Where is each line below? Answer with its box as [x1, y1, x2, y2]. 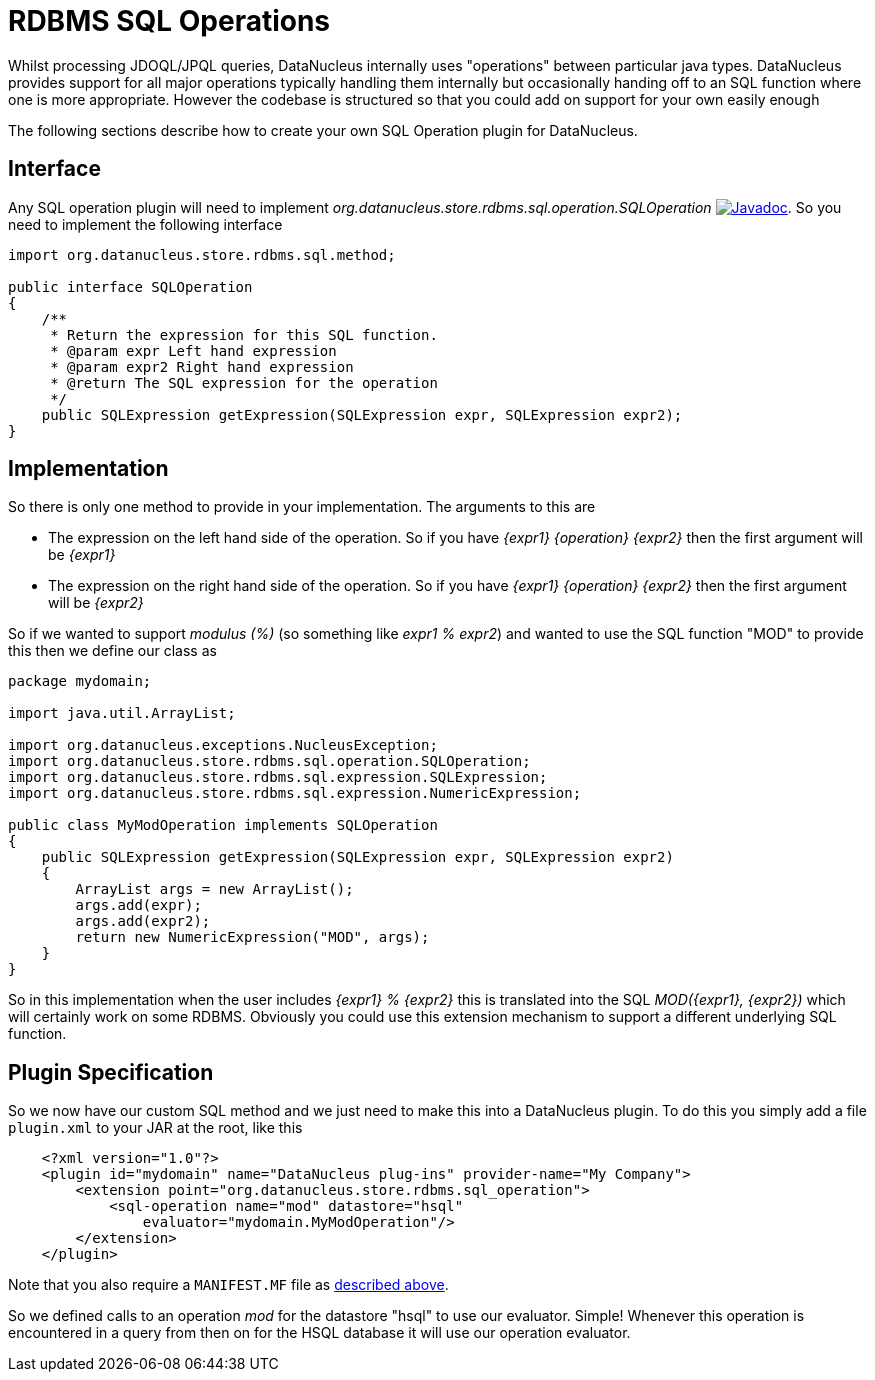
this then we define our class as [8, 642, 217, 660]
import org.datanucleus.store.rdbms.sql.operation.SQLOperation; [8, 753, 531, 770]
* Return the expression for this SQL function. [50, 326, 438, 343]
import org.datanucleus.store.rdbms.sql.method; [8, 246, 396, 263]
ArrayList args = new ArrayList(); [75, 881, 354, 898]
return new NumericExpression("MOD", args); [75, 929, 430, 946]
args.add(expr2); [75, 913, 211, 930]
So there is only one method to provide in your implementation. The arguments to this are [8, 498, 596, 516]
